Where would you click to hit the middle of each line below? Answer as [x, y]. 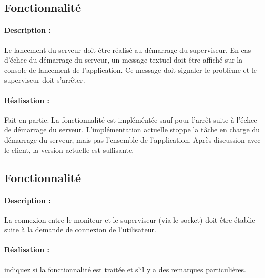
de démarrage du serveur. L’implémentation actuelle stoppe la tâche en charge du [132, 130]
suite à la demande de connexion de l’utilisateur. [80, 230]
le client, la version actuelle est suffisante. [69, 150]
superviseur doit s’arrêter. [45, 80]
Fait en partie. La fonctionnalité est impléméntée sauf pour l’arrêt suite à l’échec [131, 119]
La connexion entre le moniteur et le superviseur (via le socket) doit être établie [130, 219]
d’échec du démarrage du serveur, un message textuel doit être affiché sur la [124, 60]
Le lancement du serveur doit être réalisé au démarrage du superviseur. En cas [128, 49]
